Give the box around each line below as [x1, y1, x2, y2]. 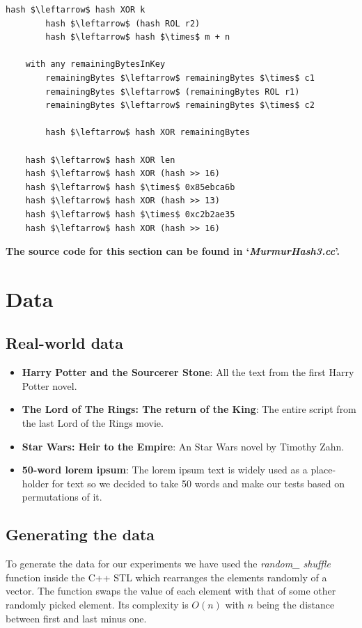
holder [22, 476, 49, 490]
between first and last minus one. [6, 611, 147, 625]
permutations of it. [22, 489, 102, 504]
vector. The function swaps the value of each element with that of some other [6, 583, 336, 598]
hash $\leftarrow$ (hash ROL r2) [45, 18, 200, 29]
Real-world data [6, 332, 123, 354]
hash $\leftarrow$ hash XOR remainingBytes [45, 127, 250, 138]
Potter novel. [22, 378, 77, 393]
